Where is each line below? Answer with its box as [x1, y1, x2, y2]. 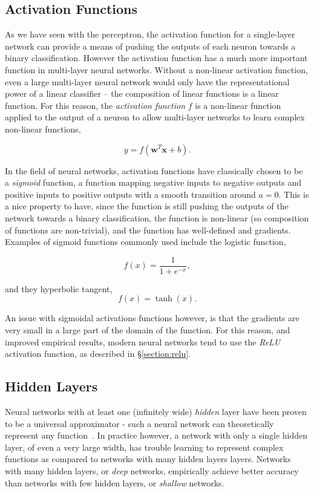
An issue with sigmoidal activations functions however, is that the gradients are [5, 312, 299, 324]
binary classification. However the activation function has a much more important [5, 51, 308, 64]
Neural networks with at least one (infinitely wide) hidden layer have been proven [5, 405, 307, 417]
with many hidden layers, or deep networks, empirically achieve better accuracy [5, 464, 299, 477]
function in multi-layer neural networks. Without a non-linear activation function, [5, 63, 308, 76]
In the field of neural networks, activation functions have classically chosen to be [5, 164, 303, 177]
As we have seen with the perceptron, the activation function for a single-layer [5, 28, 295, 41]
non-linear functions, [5, 122, 81, 135]
